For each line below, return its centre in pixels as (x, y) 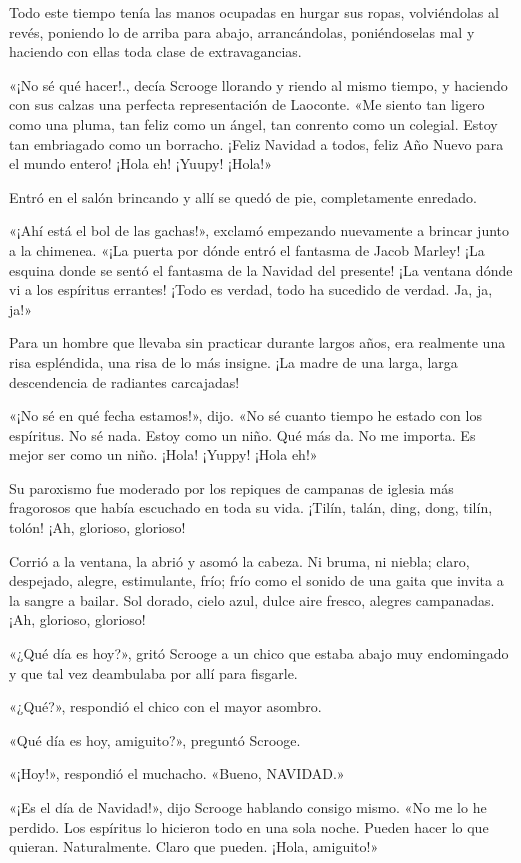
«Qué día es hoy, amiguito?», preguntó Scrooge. (155, 739)
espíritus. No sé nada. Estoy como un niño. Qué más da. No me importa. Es (242, 434)
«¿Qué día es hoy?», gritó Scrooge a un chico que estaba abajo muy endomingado (259, 653)
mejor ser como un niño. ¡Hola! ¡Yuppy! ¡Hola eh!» (163, 454)
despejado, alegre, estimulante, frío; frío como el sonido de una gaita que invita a (256, 580)
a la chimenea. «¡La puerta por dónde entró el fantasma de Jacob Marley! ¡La (247, 249)
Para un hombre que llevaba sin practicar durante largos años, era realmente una (257, 342)
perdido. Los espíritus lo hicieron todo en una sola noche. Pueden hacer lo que (249, 826)
